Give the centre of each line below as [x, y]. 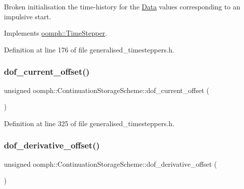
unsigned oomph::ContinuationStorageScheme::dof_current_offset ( [107, 90]
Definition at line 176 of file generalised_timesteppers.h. [89, 49]
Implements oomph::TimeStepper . [56, 33]
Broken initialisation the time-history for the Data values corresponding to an [122, 6]
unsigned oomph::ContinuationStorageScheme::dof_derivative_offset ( [111, 164]
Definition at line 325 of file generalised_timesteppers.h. [89, 123]
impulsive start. [28, 16]
